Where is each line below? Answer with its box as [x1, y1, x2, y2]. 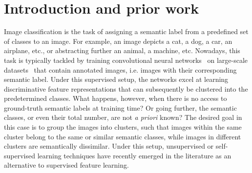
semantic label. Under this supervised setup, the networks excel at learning [4, 74, 229, 84]
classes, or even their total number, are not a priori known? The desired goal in [4, 112, 242, 122]
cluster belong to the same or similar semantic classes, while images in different [4, 131, 241, 141]
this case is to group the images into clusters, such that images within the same [4, 122, 242, 132]
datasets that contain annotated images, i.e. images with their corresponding [4, 64, 237, 75]
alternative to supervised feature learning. [4, 160, 129, 170]
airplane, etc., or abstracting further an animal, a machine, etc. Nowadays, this [4, 45, 240, 56]
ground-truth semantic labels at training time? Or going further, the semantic [4, 102, 237, 113]
